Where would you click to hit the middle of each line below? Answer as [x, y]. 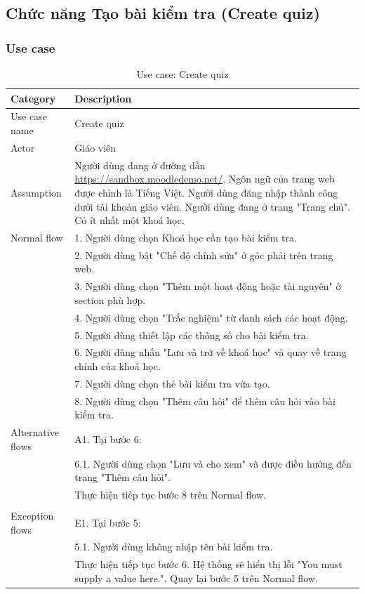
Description [103, 98]
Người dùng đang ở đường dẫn [140, 165]
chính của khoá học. [118, 365]
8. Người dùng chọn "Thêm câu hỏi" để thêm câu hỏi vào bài [205, 401]
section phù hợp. [110, 299]
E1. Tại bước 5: [108, 522]
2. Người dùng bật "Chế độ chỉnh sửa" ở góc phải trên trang [204, 255]
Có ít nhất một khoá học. [130, 220]
